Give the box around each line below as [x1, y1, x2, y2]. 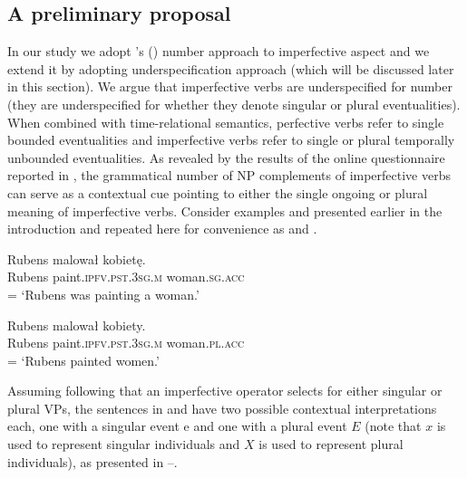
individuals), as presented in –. [7, 452, 178, 471]
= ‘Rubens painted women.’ [7, 350, 160, 369]
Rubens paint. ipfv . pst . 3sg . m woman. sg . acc [7, 267, 245, 286]
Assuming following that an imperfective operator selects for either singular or [7, 381, 443, 400]
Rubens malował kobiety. [7, 315, 146, 334]
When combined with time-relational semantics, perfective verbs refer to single [7, 112, 444, 131]
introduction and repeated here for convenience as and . [7, 219, 317, 238]
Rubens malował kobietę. [7, 249, 146, 268]
